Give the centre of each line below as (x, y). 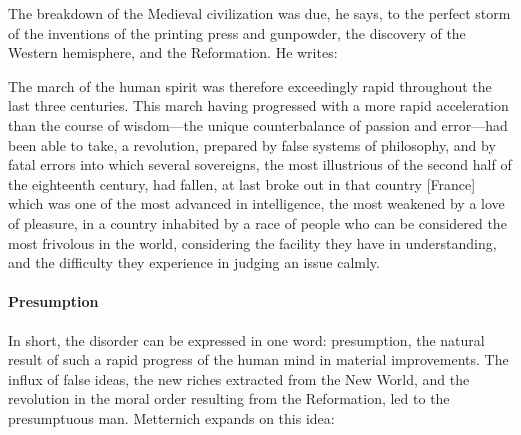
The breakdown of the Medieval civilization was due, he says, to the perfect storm (259, 13)
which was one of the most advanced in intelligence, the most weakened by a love (256, 203)
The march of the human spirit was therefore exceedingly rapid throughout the (250, 85)
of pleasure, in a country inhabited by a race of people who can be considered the (257, 222)
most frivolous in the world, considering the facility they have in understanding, (252, 242)
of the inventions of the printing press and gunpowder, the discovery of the (237, 32)
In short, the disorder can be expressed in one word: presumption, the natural (246, 339)
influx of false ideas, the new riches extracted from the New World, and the (239, 378)
